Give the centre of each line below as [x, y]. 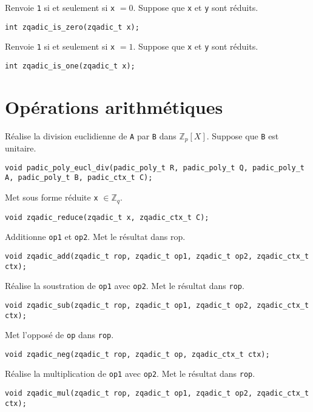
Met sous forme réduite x [52, 197]
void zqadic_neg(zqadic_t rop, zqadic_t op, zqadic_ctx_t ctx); [137, 354]
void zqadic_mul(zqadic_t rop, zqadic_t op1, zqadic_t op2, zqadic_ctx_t [157, 394]
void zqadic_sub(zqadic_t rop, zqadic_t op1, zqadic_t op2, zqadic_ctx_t [157, 305]
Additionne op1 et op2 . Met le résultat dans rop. [95, 237]
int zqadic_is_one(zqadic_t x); [70, 66]
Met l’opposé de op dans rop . [59, 335]
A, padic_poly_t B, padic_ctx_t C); [79, 178]
